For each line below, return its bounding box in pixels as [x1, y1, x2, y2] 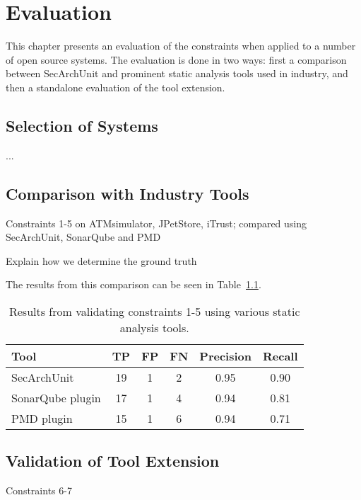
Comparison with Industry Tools [6, 182, 249, 204]
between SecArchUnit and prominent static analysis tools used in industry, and [6, 66, 348, 81]
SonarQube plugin [11, 389, 101, 406]
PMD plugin [11, 409, 73, 426]
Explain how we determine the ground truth [6, 253, 197, 268]
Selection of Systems [6, 114, 158, 136]
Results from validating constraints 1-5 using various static [8, 302, 300, 319]
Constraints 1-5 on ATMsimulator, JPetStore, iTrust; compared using [6, 215, 307, 230]
